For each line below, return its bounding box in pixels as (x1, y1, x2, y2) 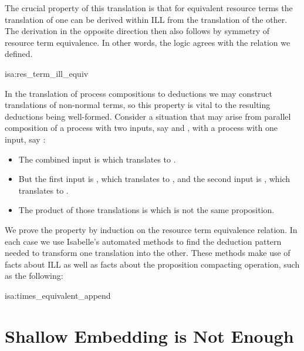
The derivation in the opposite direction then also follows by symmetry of (5, 25, 270, 37)
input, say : (5, 133, 46, 145)
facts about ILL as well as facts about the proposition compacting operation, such (5, 258, 300, 270)
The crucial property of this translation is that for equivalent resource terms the (5, 2, 293, 14)
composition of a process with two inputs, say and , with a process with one (5, 122, 278, 134)
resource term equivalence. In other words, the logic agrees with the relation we (5, 36, 291, 48)
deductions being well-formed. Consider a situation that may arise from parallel (5, 110, 291, 122)
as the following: (5, 269, 63, 282)
